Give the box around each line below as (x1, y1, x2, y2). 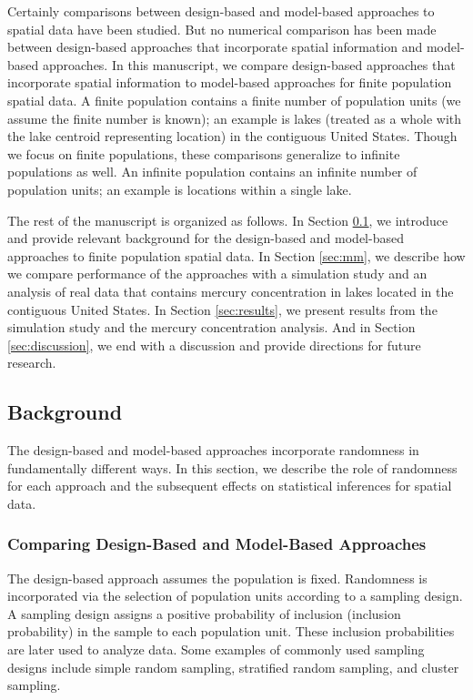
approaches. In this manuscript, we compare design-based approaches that (42, 55, 456, 74)
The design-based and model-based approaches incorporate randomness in (7, 441, 419, 460)
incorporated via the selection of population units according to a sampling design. (7, 586, 463, 605)
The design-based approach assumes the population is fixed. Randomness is (7, 568, 428, 587)
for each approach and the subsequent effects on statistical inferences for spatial (7, 476, 452, 495)
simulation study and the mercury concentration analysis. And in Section (7, 318, 416, 337)
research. (7, 353, 56, 372)
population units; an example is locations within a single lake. (7, 179, 352, 198)
